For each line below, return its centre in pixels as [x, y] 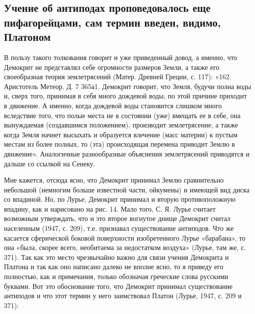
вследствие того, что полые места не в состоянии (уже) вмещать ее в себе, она [122, 115]
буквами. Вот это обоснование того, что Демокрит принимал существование [118, 286]
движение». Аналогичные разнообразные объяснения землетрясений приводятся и [127, 153]
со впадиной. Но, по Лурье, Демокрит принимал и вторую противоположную [120, 199]
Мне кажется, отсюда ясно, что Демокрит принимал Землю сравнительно [114, 180]
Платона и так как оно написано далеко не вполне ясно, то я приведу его [114, 267]
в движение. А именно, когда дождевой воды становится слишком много [113, 105]
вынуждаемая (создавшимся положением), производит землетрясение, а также [121, 125]
